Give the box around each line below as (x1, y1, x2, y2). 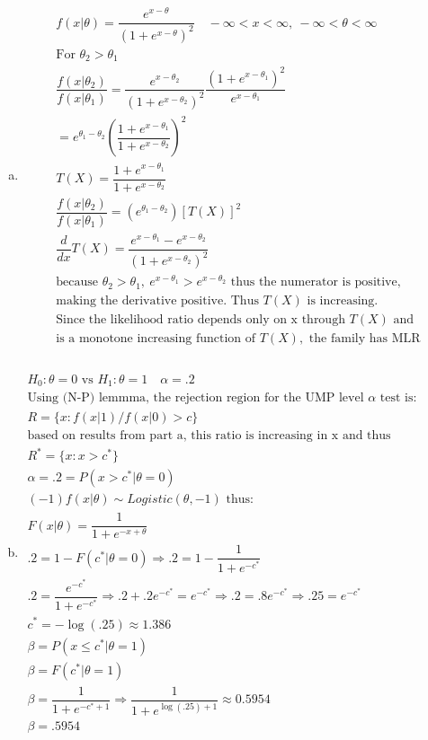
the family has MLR (308, 331, 421, 345)
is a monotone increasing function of (56, 331, 256, 345)
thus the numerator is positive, (230, 276, 401, 289)
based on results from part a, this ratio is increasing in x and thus (27, 428, 391, 442)
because (56, 276, 98, 289)
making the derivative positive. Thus (56, 294, 259, 307)
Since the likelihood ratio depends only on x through (56, 313, 345, 326)
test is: (379, 392, 417, 405)
